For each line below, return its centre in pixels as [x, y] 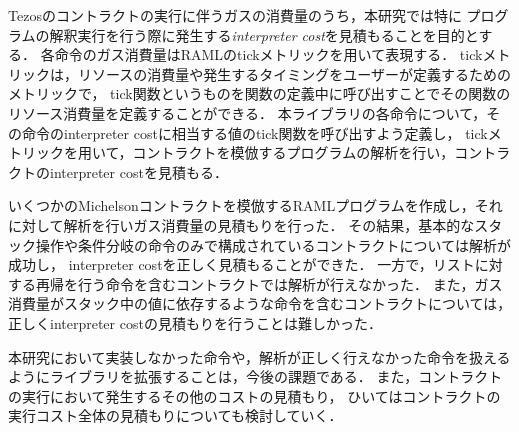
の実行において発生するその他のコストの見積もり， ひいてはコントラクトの [254, 395]
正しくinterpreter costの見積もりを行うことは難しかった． [195, 322]
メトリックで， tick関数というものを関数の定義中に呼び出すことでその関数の [259, 93]
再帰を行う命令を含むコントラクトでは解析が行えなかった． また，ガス [269, 283]
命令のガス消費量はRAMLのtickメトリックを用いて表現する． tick [268, 54]
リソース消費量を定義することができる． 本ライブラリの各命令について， [247, 112]
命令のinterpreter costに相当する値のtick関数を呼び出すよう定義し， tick [254, 132]
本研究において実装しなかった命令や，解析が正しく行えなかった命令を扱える [259, 356]
